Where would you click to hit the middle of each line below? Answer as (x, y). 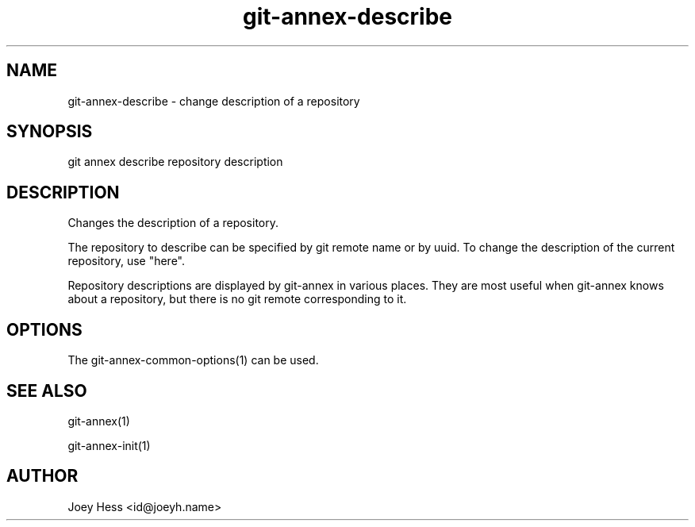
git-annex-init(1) (109, 445)
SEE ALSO (47, 390)
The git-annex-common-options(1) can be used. (193, 360)
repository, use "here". (127, 261)
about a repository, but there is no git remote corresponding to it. (237, 299)
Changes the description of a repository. (173, 223)
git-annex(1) (99, 421)
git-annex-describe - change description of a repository (214, 101)
